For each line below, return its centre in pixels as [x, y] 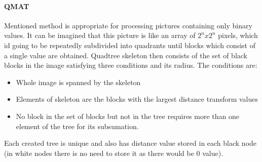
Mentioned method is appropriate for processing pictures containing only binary [128, 25]
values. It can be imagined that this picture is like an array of [100, 35]
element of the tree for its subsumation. [77, 126]
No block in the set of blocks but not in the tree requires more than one [127, 116]
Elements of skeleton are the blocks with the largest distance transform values [137, 99]
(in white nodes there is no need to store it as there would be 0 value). [114, 153]
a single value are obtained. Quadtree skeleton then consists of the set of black [126, 55]
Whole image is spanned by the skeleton [78, 82]
